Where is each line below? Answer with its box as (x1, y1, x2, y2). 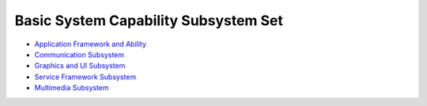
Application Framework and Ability (34, 39, 146, 49)
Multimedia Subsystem (34, 83, 110, 93)
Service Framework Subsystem (34, 71, 137, 82)
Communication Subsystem (34, 49, 125, 59)
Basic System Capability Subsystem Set (14, 12, 284, 29)
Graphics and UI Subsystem (34, 61, 126, 71)
